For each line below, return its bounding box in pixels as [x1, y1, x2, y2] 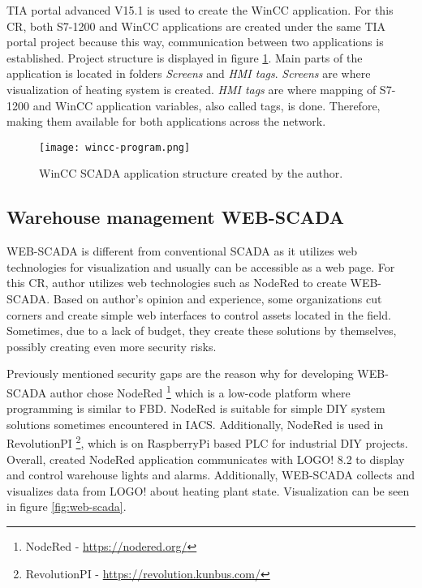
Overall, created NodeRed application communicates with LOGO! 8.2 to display [6, 450, 405, 467]
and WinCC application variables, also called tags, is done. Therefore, [32, 97, 381, 114]
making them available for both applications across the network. [6, 113, 326, 130]
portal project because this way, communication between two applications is [6, 33, 384, 50]
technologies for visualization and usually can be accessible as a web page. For [6, 258, 395, 275]
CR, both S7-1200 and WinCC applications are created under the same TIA [6, 17, 386, 34]
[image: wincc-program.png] [39, 141, 191, 153]
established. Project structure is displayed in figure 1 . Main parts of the [6, 49, 363, 66]
